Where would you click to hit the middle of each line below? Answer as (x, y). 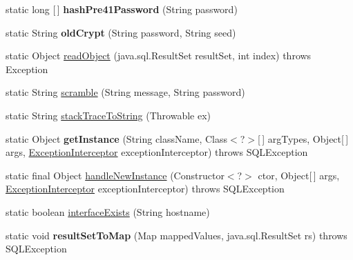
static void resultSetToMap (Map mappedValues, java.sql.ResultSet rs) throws (176, 235)
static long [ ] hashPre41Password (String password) (122, 9)
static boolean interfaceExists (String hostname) (108, 211)
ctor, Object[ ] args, (299, 175)
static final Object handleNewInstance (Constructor (115, 175)
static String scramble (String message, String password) (125, 92)
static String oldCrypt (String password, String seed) (121, 32)
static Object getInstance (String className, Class (117, 138)
